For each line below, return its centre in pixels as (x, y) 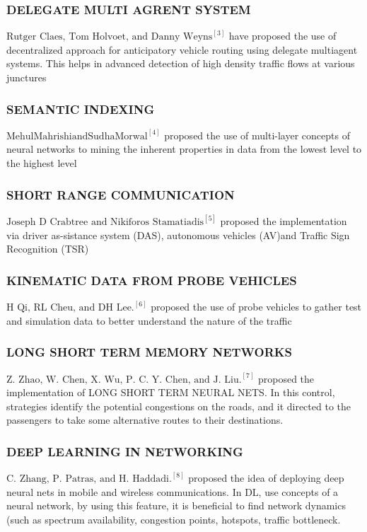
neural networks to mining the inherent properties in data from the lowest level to (184, 149)
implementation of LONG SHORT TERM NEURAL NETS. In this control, (171, 392)
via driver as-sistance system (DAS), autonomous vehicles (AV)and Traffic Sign (178, 235)
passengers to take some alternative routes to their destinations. (145, 420)
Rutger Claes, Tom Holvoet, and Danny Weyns (110, 37)
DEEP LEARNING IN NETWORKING (125, 451)
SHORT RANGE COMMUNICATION (121, 194)
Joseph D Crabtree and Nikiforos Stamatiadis (105, 222)
